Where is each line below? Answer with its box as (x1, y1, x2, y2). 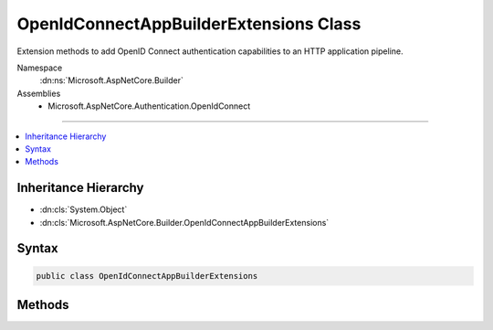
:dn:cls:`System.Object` (39, 204, 128, 215)
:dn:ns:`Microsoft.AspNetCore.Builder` (39, 75, 184, 86)
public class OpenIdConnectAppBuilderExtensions (36, 271, 258, 281)
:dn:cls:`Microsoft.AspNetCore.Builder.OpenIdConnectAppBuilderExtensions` (39, 217, 330, 228)
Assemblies (16, 88, 61, 99)
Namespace (16, 62, 63, 73)
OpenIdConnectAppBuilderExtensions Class (16, 14, 362, 34)
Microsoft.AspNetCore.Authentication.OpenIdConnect (47, 101, 251, 112)
